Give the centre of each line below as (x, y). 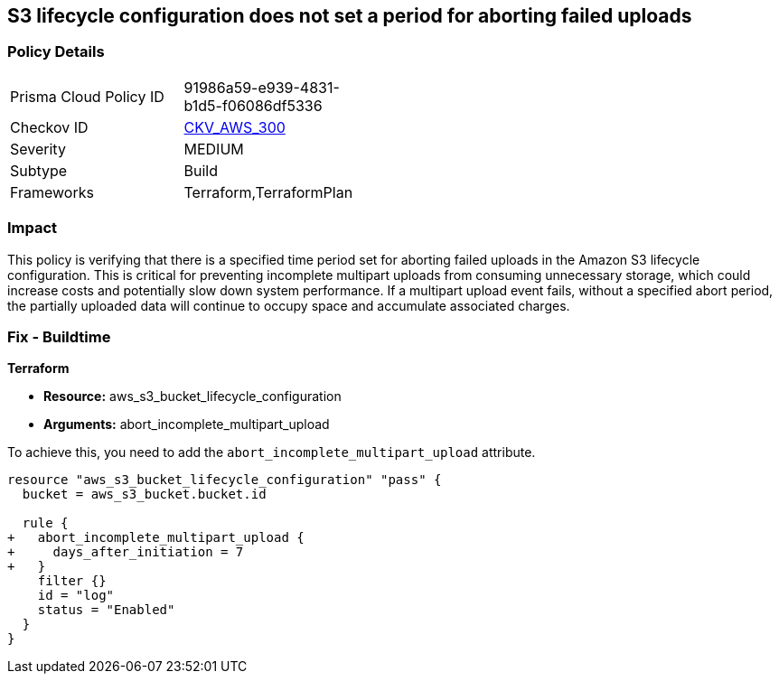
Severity (38, 149)
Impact (33, 228)
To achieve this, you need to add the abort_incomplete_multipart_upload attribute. (272, 452)
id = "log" (76, 596)
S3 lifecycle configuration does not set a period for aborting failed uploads (350, 16)
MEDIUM (214, 149)
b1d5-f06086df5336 (253, 105)
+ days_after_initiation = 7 (126, 552)
